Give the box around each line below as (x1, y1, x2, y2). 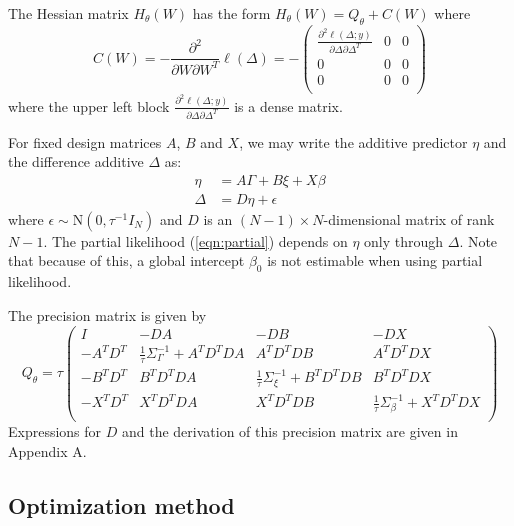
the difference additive (8, 151, 144, 172)
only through (364, 230, 444, 251)
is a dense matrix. (234, 95, 343, 116)
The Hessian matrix (8, 3, 129, 23)
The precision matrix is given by (8, 304, 207, 325)
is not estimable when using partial (267, 250, 483, 271)
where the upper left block (8, 95, 170, 116)
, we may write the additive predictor (239, 131, 468, 152)
